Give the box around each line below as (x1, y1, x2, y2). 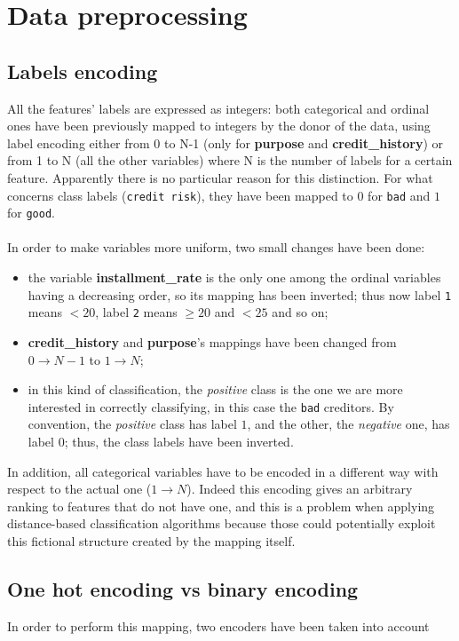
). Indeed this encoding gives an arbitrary (186, 479, 413, 498)
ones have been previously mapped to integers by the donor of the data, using (7, 116, 431, 135)
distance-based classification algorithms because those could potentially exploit (7, 514, 436, 533)
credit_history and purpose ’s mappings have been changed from (28, 332, 397, 351)
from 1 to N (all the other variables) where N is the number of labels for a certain (7, 151, 453, 170)
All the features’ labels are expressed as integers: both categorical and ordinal (7, 99, 430, 117)
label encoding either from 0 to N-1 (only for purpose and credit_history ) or (7, 133, 444, 152)
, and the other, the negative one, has (247, 415, 450, 433)
